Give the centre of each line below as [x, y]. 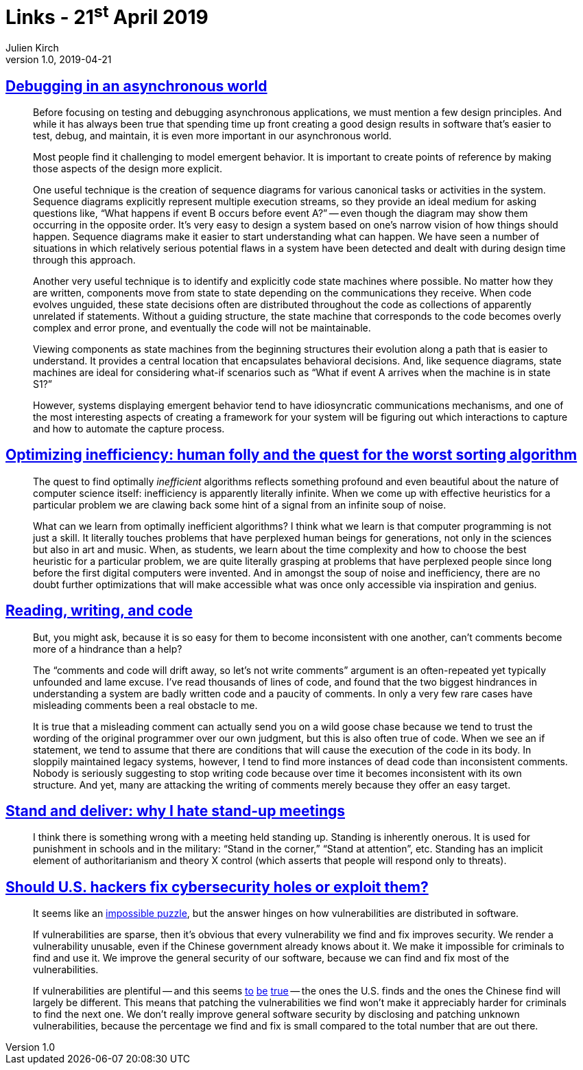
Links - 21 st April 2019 [107, 15]
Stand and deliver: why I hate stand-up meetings [176, 811]
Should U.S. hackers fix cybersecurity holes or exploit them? [217, 887]
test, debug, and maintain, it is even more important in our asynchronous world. [212, 135]
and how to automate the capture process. [129, 428]
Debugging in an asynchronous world [136, 86]
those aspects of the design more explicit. [128, 168]
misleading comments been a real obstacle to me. [145, 705]
